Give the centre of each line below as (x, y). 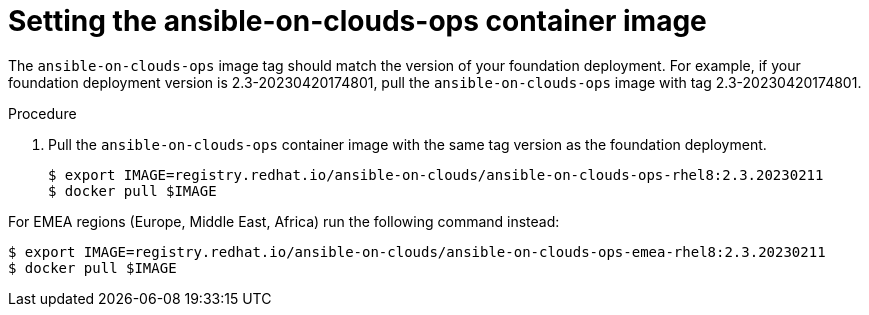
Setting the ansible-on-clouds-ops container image (357, 21)
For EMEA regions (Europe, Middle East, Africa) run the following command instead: (284, 221)
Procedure (42, 113)
